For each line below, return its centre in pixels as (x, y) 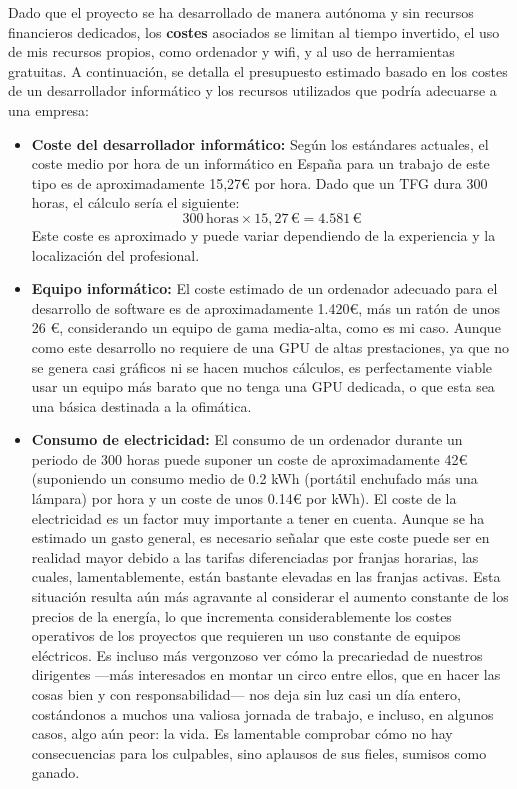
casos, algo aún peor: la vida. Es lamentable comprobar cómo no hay (242, 733)
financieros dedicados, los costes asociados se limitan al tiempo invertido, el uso (254, 31)
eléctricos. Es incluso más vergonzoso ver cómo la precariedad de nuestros (257, 654)
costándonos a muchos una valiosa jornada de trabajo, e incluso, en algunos (262, 713)
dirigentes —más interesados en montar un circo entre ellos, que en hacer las (266, 674)
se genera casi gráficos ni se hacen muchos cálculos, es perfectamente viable (262, 366)
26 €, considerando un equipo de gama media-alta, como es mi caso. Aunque (266, 327)
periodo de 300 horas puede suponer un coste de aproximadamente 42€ (249, 458)
